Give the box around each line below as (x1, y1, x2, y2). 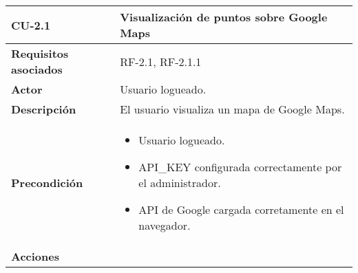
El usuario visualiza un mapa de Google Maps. (120, 101, 345, 117)
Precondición (11, 175, 83, 190)
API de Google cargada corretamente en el (138, 201, 344, 217)
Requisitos (11, 45, 69, 61)
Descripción (11, 101, 76, 117)
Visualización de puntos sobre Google (120, 9, 328, 25)
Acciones (11, 248, 59, 264)
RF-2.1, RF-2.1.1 (120, 53, 202, 69)
